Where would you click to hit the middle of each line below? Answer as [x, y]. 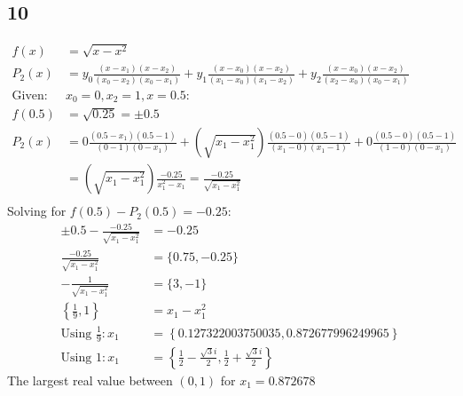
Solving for [37, 211]
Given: [30, 95]
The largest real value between [90, 380]
